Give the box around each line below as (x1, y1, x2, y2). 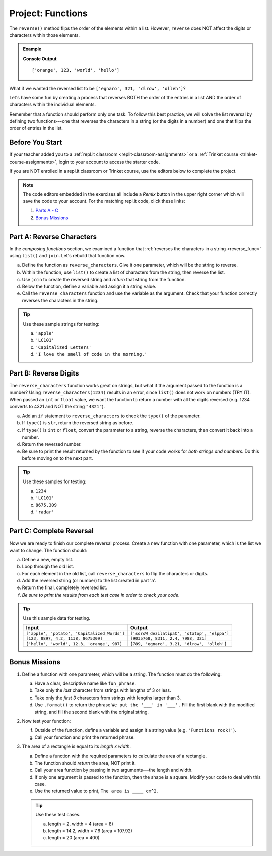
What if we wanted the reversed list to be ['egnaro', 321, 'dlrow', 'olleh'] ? (9, 85, 186, 91)
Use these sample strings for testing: (23, 320, 100, 327)
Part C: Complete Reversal (9, 527, 94, 536)
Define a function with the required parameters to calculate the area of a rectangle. (34, 753, 207, 759)
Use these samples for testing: (23, 478, 87, 485)
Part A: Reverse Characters (9, 232, 97, 241)
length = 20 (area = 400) (48, 835, 100, 841)
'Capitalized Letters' (35, 344, 92, 350)
